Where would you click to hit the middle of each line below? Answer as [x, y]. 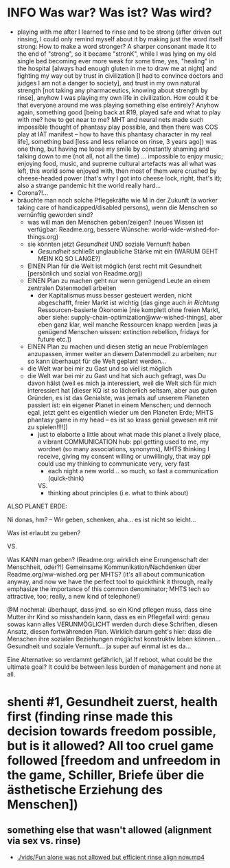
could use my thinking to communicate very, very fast [114, 464]
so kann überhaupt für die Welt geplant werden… [97, 361]
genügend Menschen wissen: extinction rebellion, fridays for [123, 331]
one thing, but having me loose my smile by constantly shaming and [113, 149]
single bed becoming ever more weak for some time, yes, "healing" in [116, 61]
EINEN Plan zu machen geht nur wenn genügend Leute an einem [119, 280]
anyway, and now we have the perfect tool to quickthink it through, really [110, 581]
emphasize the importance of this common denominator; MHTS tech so [108, 589]
